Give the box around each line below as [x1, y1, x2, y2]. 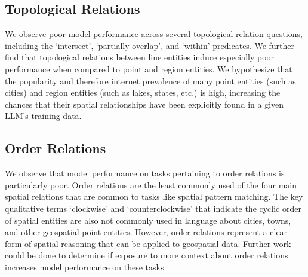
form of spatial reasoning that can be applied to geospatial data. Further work [5, 237, 291, 249]
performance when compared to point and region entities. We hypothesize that [5, 62, 292, 75]
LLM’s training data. [5, 109, 82, 122]
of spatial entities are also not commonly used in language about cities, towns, [5, 214, 291, 226]
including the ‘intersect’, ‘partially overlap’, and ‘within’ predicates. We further [5, 39, 295, 51]
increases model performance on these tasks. [5, 260, 167, 273]
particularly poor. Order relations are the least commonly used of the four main [5, 178, 297, 191]
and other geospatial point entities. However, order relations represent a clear [5, 226, 288, 238]
